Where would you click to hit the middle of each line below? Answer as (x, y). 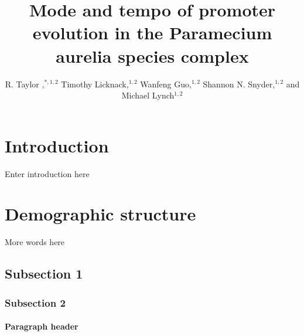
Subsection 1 (44, 274)
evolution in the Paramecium (152, 33)
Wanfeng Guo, (166, 84)
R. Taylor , (25, 84)
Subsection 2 (35, 302)
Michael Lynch (148, 95)
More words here (35, 242)
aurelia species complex (152, 55)
